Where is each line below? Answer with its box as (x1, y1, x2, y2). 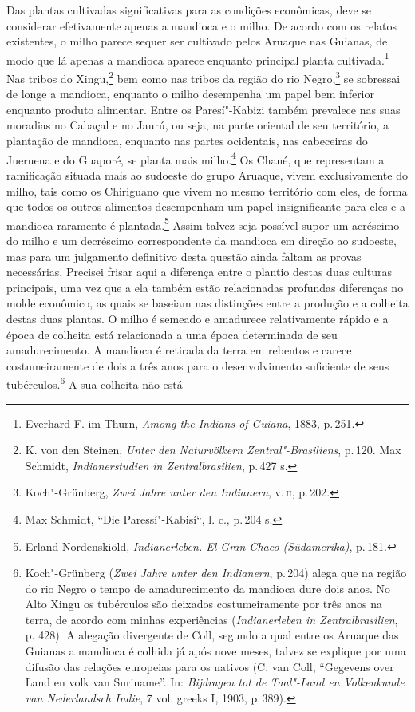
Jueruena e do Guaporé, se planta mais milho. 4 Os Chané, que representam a (6, 148, 385, 168)
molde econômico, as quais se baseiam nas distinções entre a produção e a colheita (6, 295, 409, 311)
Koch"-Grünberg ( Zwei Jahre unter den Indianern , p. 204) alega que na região (25, 564, 407, 581)
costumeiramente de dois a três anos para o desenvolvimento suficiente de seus (6, 357, 389, 374)
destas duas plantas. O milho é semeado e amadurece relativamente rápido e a (6, 310, 389, 326)
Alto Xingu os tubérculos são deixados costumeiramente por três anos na (25, 595, 382, 612)
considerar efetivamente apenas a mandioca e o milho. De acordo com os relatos (6, 17, 397, 34)
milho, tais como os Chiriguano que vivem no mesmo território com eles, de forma (6, 182, 408, 199)
